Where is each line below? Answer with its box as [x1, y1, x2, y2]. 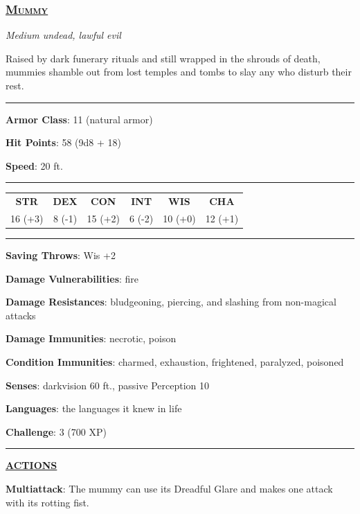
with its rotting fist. [6, 495, 89, 509]
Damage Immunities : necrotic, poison [6, 331, 177, 346]
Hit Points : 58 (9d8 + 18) [6, 135, 121, 150]
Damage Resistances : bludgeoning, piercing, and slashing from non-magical [6, 294, 336, 309]
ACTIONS [6, 458, 57, 472]
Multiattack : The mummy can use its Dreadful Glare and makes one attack [6, 481, 333, 495]
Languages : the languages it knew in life [6, 401, 182, 416]
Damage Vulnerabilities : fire [6, 271, 139, 285]
